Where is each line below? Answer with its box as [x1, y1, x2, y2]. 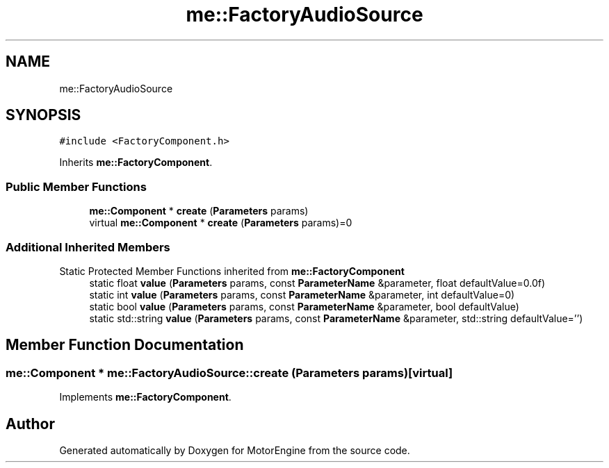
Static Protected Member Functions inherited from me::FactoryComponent [59, 265, 405, 277]
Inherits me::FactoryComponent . [59, 156, 213, 169]
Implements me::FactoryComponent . [59, 391, 232, 403]
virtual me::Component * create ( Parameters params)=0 [89, 217, 352, 229]
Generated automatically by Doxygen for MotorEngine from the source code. [59, 444, 410, 456]
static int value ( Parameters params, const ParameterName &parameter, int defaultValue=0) [89, 288, 515, 301]
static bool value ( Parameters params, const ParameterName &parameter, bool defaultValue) [89, 300, 519, 312]
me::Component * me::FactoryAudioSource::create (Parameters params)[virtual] [6, 365, 453, 380]
